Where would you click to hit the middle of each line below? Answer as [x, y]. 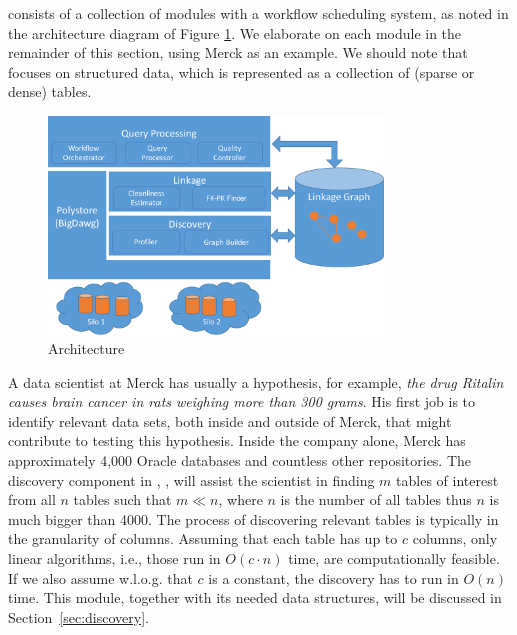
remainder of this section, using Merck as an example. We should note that [238, 52]
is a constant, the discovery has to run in [333, 577]
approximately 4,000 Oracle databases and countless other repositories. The [240, 460]
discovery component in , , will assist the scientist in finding [191, 479]
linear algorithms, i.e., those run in [114, 558]
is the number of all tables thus [376, 499]
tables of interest [447, 479]
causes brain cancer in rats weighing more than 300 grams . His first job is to [242, 401]
